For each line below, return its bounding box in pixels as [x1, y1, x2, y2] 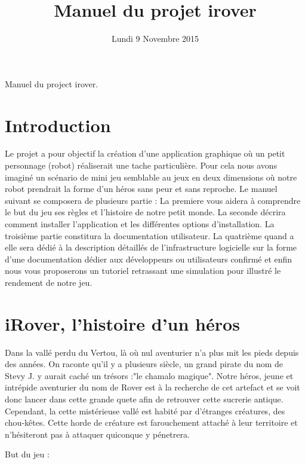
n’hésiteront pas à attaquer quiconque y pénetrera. [5, 428, 190, 440]
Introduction [5, 112, 111, 137]
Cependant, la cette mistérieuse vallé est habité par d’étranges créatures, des [5, 404, 285, 417]
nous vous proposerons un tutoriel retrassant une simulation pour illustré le [5, 264, 281, 277]
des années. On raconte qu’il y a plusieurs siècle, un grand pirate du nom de [5, 358, 284, 370]
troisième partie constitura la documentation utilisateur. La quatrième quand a [5, 229, 294, 242]
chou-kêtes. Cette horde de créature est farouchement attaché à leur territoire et [5, 416, 298, 429]
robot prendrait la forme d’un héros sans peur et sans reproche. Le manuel [5, 182, 278, 195]
